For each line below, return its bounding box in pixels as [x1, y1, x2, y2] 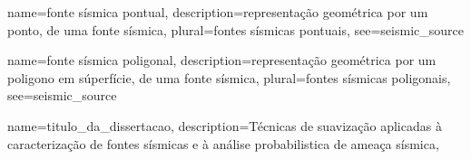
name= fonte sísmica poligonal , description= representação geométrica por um [7, 51, 437, 70]
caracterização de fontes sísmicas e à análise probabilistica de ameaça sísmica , [7, 134, 439, 153]
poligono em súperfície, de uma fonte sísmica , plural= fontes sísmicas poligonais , [7, 68, 451, 87]
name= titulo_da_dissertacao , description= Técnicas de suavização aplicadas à [7, 116, 442, 135]
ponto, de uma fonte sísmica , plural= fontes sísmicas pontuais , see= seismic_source [7, 20, 464, 39]
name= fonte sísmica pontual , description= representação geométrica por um [7, 3, 428, 21]
